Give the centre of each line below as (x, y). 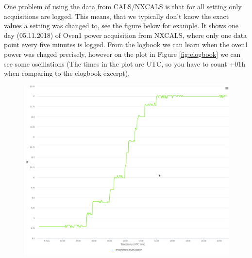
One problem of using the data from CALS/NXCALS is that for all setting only (123, 6)
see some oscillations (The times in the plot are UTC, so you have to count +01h (125, 63)
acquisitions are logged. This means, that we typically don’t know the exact (117, 16)
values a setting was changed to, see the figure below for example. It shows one (121, 26)
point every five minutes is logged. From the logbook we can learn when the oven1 (126, 44)
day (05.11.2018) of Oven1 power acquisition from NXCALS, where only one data (126, 35)
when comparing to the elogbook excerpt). (67, 73)
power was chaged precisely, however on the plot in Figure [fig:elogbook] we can (122, 54)
